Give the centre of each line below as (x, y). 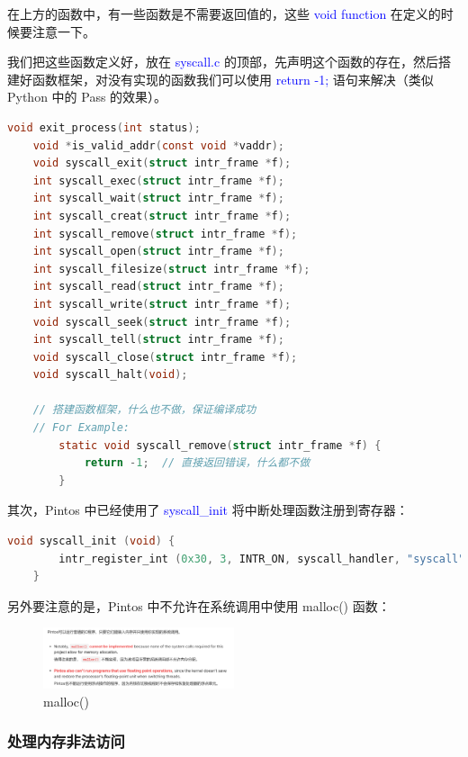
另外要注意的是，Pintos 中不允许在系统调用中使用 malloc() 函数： (199, 605)
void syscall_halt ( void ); (110, 375)
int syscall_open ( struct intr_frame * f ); (158, 252)
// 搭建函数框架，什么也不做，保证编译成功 (144, 410)
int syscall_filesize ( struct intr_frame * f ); (171, 269)
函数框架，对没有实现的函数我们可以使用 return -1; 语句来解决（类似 (233, 79)
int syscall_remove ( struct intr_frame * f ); (165, 234)
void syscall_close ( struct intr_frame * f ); (165, 357)
